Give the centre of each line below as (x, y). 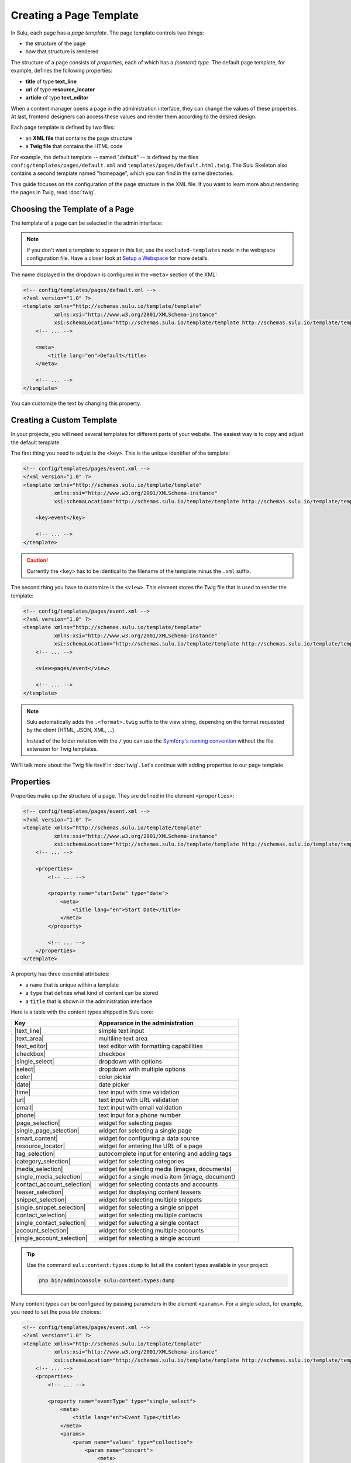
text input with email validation (140, 1108)
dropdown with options (130, 1062)
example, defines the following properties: (62, 71)
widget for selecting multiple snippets (150, 1200)
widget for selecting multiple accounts (151, 1231)
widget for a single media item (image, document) (167, 1177)
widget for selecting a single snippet (149, 1207)
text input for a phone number (140, 1115)
